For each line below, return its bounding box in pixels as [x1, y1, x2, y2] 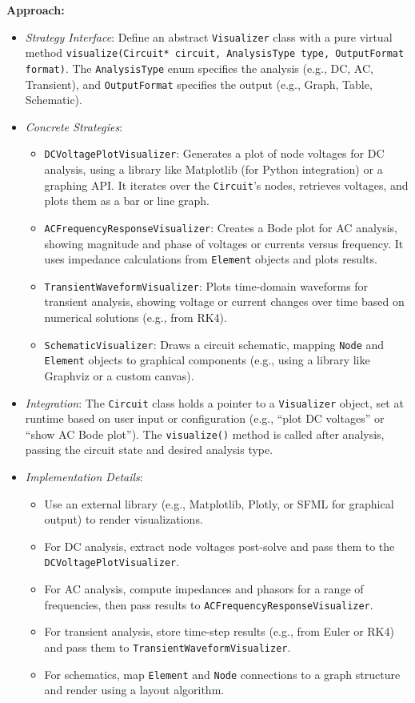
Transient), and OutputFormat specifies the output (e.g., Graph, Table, [25, 75, 373, 92]
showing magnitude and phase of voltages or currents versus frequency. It [44, 235, 404, 251]
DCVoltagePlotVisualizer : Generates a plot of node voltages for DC [44, 145, 385, 162]
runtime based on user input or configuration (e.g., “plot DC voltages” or [25, 410, 385, 427]
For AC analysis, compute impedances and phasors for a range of [44, 580, 364, 597]
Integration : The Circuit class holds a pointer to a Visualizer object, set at [25, 394, 404, 411]
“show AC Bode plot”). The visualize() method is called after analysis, [25, 425, 385, 442]
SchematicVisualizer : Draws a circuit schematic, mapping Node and [44, 335, 385, 352]
